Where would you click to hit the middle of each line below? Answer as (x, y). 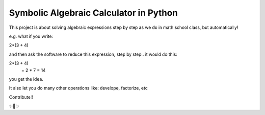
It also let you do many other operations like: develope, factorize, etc (79, 88)
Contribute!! (21, 97)
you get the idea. (26, 79)
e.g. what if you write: (31, 36)
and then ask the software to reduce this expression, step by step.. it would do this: (93, 54)
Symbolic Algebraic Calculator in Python (93, 13)
